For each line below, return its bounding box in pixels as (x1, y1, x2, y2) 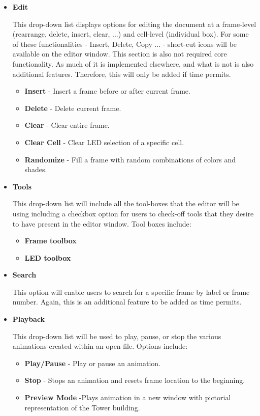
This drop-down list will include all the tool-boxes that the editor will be (12, 198, 239, 209)
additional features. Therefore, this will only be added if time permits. (12, 68, 231, 79)
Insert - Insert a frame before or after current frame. (24, 86, 190, 96)
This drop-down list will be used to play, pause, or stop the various (12, 330, 221, 341)
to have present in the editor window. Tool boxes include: (12, 218, 191, 229)
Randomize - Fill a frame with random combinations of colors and (24, 154, 236, 164)
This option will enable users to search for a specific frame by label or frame (12, 286, 250, 297)
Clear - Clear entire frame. (24, 120, 110, 130)
